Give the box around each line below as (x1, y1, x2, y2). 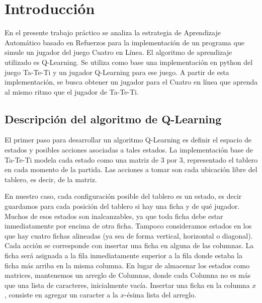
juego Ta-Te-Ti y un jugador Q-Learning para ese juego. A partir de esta (5, 66, 229, 77)
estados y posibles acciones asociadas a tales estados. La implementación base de (5, 144, 253, 155)
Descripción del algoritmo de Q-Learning (5, 111, 222, 126)
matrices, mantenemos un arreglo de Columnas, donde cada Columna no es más (5, 270, 251, 280)
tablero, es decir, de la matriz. (5, 174, 97, 184)
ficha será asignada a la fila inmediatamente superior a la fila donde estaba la (5, 250, 242, 261)
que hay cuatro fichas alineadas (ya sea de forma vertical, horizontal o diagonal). (5, 230, 253, 241)
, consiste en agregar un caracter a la (5, 289, 118, 300)
